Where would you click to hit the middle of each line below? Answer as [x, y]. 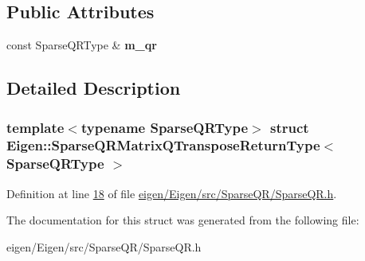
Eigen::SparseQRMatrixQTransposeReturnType [163, 145]
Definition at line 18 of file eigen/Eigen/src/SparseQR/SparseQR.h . [172, 193]
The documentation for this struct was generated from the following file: [183, 220]
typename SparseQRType [165, 127]
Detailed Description [94, 88]
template [35, 127]
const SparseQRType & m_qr [82, 45]
